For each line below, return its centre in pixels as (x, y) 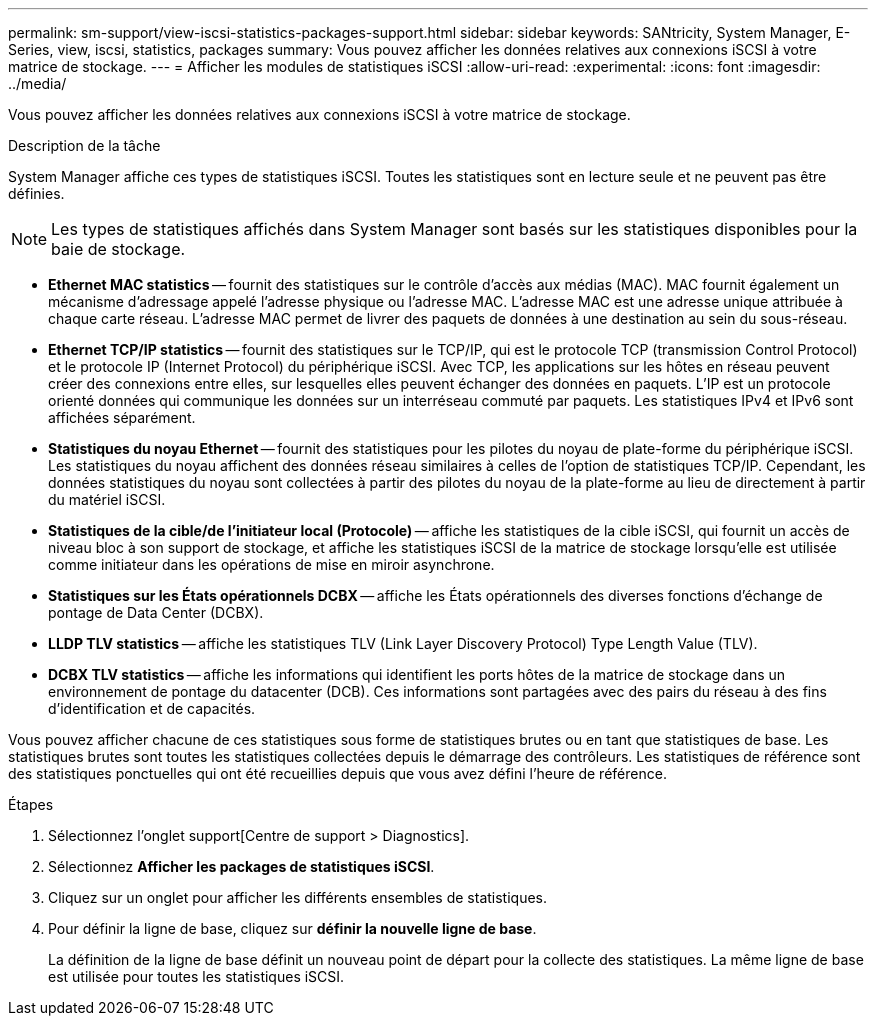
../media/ (37, 83)
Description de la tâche (84, 145)
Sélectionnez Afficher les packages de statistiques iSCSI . (241, 866)
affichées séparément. (122, 417)
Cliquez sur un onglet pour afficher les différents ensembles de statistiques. (298, 897)
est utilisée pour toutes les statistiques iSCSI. (196, 976)
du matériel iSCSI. (107, 499)
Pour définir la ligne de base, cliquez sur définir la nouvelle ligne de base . (292, 928)
